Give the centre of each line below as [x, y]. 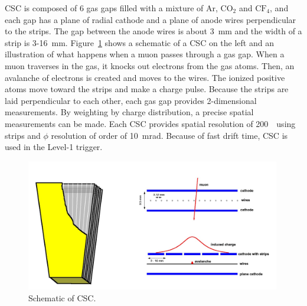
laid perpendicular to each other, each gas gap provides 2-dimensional [131, 100]
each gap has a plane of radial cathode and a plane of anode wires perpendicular [151, 19]
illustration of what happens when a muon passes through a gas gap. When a [145, 54]
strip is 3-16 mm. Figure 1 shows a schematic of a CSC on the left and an [139, 42]
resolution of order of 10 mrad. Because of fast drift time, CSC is [169, 135]
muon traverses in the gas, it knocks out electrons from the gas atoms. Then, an [150, 65]
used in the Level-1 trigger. [54, 147]
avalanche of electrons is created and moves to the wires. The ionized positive [145, 77]
